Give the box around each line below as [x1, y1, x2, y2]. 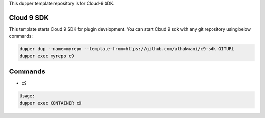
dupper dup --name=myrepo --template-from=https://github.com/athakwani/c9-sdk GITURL [19, 47, 235, 52]
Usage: [19, 94, 35, 99]
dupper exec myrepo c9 [19, 53, 74, 59]
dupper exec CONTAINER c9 [19, 100, 82, 106]
